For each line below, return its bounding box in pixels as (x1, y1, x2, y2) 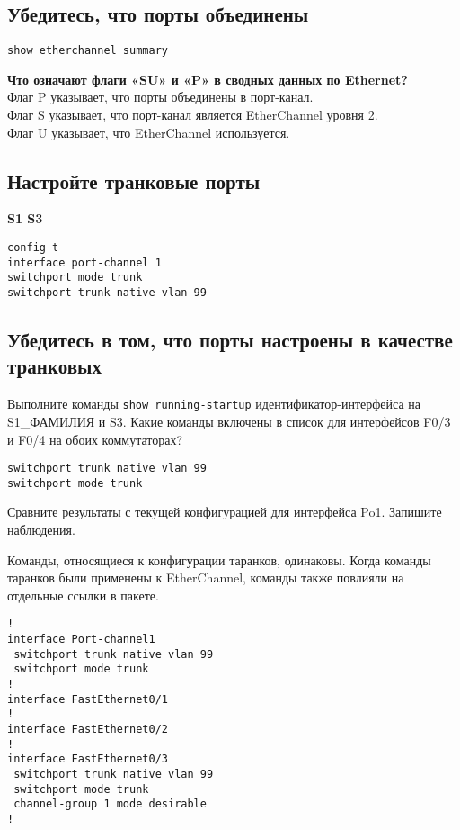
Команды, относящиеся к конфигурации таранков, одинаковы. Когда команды (7, 550, 431, 569)
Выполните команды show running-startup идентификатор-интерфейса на (7, 394, 420, 413)
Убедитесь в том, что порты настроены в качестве (7, 326, 453, 354)
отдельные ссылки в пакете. (7, 585, 159, 604)
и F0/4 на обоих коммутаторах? (7, 429, 183, 448)
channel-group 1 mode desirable (13, 798, 207, 811)
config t (7, 241, 59, 255)
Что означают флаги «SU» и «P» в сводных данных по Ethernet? (7, 69, 408, 88)
